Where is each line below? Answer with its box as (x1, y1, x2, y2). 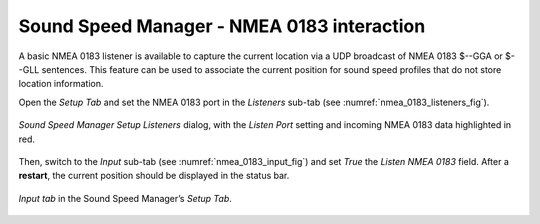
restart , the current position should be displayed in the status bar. (18, 170, 290, 182)
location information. (18, 78, 104, 90)
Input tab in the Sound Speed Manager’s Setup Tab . (18, 192, 232, 204)
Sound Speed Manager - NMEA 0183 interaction (18, 15, 426, 37)
